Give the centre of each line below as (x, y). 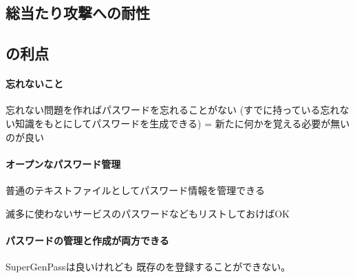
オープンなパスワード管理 (63, 163)
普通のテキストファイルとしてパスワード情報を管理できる (135, 190)
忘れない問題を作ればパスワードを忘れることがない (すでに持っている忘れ (173, 110)
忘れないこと (34, 84)
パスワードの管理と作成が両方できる (87, 240)
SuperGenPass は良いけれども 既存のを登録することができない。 (148, 266)
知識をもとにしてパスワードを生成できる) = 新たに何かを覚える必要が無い (182, 123)
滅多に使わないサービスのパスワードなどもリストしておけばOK (148, 213)
